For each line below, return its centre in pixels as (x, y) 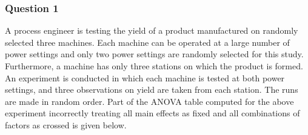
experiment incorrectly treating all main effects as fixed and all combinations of (152, 113)
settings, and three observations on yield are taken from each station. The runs (152, 89)
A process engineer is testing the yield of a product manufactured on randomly (152, 30)
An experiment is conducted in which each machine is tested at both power (145, 77)
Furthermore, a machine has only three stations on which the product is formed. (154, 66)
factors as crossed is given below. (66, 124)
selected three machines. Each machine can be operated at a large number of (147, 42)
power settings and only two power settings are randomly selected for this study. (154, 54)
